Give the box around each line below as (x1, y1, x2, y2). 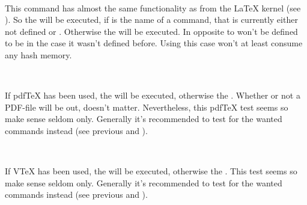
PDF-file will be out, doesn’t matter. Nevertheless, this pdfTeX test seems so (5, 100, 288, 113)
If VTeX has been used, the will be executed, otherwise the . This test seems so (5, 165, 297, 177)
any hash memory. (5, 48, 72, 61)
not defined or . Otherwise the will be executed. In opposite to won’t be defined (5, 25, 298, 37)
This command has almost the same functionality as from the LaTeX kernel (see (5, 1, 301, 14)
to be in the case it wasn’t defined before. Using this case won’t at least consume (5, 37, 303, 49)
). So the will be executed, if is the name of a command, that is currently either (5, 13, 298, 26)
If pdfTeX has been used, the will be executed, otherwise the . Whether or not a (5, 89, 300, 102)
